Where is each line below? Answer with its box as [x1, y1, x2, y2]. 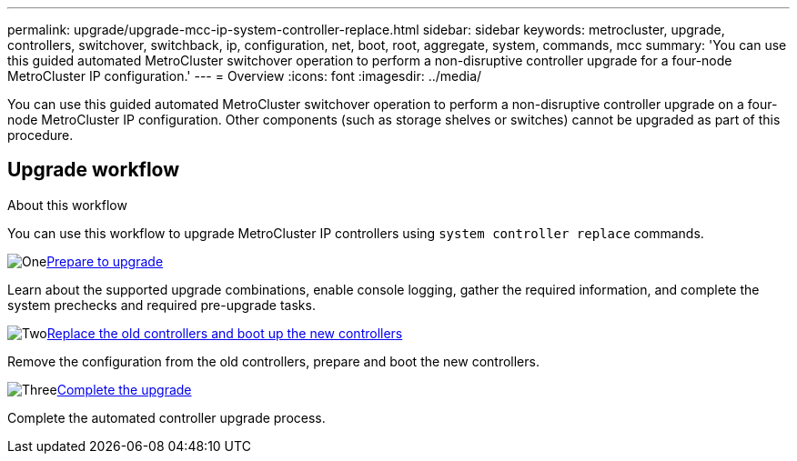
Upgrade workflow [7, 158, 180, 182]
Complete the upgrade [56, 381, 192, 397]
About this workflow [7, 196, 127, 213]
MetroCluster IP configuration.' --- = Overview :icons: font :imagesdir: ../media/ [7, 68, 482, 84]
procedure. [7, 127, 74, 143]
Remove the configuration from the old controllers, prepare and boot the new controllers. [7, 353, 540, 369]
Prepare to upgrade [46, 253, 164, 269]
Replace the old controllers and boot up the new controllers [46, 325, 403, 341]
